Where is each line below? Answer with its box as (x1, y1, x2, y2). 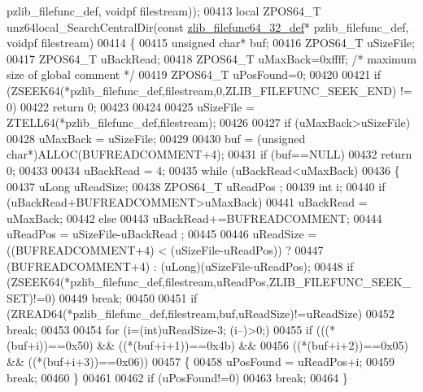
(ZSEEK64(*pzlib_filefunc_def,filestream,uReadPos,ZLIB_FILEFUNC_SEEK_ (7, 273, 411, 290)
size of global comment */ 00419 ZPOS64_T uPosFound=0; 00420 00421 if (7, 66, 382, 83)
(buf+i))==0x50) (7, 337, 94, 354)
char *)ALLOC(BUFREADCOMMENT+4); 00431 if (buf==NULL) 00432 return (7, 146, 412, 163)
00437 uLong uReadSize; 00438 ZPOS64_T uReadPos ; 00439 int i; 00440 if (7, 177, 386, 194)
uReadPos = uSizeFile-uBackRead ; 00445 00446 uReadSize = (7, 225, 317, 242)
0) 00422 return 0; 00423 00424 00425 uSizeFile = (7, 98, 255, 115)
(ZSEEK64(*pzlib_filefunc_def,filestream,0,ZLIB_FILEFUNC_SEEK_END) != (7, 81, 412, 98)
